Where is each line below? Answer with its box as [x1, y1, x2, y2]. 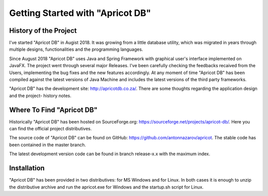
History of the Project [9, 26, 77, 35]
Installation [9, 164, 45, 173]
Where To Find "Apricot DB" [9, 105, 98, 114]
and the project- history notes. [9, 93, 71, 98]
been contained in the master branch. [9, 142, 86, 148]
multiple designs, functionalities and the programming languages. [9, 46, 143, 52]
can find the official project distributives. [9, 126, 92, 132]
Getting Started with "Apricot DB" [9, 7, 151, 18]
